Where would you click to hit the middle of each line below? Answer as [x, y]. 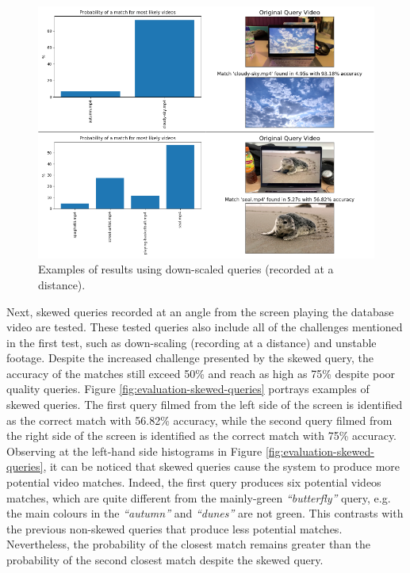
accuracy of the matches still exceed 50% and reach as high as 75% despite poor [201, 373]
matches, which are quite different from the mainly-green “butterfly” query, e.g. [199, 497]
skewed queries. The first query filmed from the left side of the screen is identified [205, 405]
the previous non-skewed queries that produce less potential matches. [174, 528]
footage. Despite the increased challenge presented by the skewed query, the [190, 358]
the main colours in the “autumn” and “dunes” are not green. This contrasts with [205, 513]
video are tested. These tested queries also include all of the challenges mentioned [205, 327]
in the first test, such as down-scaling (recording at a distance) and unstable [192, 342]
